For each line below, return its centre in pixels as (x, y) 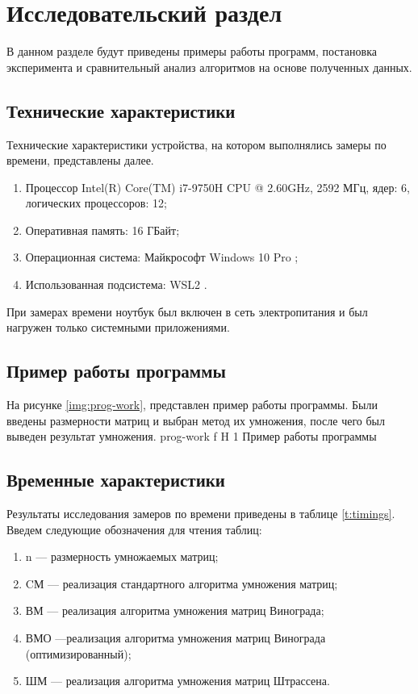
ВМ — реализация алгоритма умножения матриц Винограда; (175, 610)
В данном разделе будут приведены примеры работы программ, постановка (192, 51)
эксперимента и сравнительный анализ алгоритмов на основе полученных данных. (209, 67)
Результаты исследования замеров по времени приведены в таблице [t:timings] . (201, 514)
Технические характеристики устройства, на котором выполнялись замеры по (196, 144)
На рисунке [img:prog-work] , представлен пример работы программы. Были (192, 405)
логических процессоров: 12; (96, 203)
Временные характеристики (116, 480)
